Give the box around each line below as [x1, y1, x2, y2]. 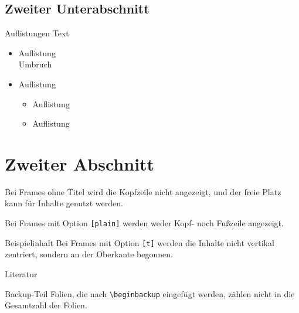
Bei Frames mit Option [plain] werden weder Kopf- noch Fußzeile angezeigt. [5, 217, 284, 229]
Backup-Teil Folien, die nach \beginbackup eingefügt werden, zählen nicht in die [5, 287, 295, 300]
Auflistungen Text [5, 27, 69, 39]
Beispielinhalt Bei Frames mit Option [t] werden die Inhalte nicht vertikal [5, 236, 274, 249]
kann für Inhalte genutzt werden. [5, 197, 123, 209]
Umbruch [18, 58, 52, 70]
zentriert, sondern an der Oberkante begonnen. [5, 248, 173, 260]
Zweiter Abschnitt [5, 151, 155, 175]
